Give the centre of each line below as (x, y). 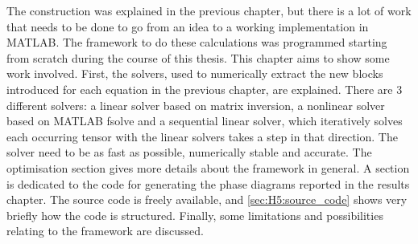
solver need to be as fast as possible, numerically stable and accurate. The (189, 152)
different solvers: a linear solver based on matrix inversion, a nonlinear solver (196, 105)
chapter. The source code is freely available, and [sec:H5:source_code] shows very (207, 199)
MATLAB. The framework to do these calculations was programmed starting (197, 42)
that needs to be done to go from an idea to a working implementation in (188, 26)
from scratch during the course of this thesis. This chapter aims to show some (198, 57)
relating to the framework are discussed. (105, 231)
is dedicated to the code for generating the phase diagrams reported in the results (208, 183)
